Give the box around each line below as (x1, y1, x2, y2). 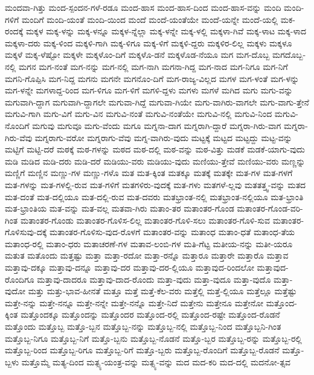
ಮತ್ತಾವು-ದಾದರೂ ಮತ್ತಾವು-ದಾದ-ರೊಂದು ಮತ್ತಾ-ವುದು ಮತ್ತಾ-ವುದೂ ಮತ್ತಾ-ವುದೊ (37, 273, 271, 285)
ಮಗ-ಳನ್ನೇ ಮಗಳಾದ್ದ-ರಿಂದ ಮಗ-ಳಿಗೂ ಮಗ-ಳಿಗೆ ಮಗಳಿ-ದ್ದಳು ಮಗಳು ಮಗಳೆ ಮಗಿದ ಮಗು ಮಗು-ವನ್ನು (5, 84, 293, 96)
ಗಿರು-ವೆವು (5, 131, 33, 143)
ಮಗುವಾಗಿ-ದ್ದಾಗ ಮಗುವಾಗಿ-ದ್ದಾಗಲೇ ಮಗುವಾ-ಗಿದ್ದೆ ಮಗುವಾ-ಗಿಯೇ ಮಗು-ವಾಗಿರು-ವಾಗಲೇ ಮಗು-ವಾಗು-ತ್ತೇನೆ (5, 95, 309, 108)
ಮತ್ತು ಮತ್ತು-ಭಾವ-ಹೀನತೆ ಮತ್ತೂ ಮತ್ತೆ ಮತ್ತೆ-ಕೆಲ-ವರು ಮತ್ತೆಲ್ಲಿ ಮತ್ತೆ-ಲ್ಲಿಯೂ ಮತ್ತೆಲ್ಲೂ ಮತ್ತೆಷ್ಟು (28, 285, 297, 297)
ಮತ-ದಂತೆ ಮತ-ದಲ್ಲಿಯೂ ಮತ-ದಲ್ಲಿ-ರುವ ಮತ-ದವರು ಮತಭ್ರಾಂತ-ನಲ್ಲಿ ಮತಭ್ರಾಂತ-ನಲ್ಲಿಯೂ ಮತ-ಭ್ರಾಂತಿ (5, 190, 304, 203)
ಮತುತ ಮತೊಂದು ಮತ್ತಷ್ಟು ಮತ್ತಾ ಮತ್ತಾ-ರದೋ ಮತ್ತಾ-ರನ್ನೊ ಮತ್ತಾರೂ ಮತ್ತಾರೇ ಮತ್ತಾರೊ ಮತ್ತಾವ (5, 249, 289, 262)
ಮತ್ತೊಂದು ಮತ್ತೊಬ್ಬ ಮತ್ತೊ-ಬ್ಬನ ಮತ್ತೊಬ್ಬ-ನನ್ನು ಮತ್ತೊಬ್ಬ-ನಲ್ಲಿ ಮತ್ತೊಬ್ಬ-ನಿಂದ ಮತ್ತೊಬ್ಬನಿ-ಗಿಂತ (5, 320, 281, 333)
